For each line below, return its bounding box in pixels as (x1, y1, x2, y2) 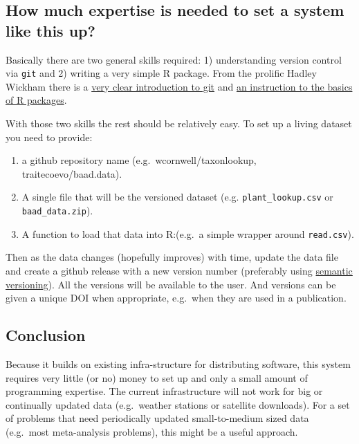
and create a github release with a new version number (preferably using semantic (6, 263, 353, 277)
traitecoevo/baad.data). (21, 166, 122, 181)
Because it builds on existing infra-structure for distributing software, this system (6, 356, 351, 371)
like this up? (6, 19, 95, 41)
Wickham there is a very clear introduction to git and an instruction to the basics (6, 79, 353, 93)
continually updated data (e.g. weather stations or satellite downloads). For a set (6, 397, 350, 411)
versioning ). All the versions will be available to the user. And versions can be (6, 277, 336, 291)
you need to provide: (6, 129, 93, 144)
